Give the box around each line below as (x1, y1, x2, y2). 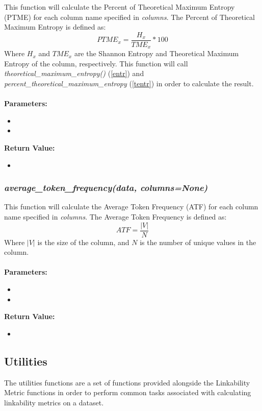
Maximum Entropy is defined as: (4, 21, 106, 32)
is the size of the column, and (37, 236, 129, 247)
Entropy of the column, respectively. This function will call (4, 58, 188, 68)
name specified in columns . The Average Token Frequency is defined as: (4, 211, 227, 222)
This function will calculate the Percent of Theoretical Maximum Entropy (4, 2, 235, 12)
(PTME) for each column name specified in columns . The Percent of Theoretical (4, 11, 255, 22)
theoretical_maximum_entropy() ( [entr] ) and (4, 68, 144, 79)
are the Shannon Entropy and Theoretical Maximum (74, 48, 239, 59)
